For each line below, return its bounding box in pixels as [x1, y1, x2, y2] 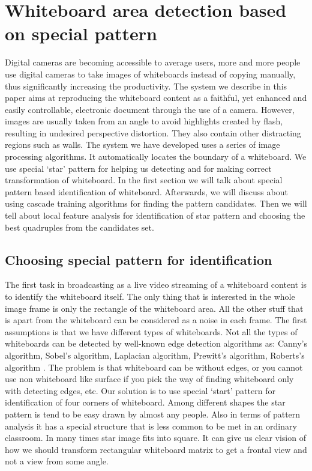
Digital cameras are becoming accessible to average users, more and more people [5, 56, 301, 68]
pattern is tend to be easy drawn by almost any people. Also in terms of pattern [5, 407, 301, 420]
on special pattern [5, 21, 158, 46]
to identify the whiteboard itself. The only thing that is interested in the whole [5, 290, 295, 303]
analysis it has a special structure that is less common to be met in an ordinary [5, 419, 297, 432]
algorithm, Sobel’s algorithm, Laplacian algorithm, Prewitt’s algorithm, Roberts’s [5, 348, 305, 361]
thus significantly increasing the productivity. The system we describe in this [5, 79, 287, 92]
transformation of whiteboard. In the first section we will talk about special [5, 174, 283, 186]
